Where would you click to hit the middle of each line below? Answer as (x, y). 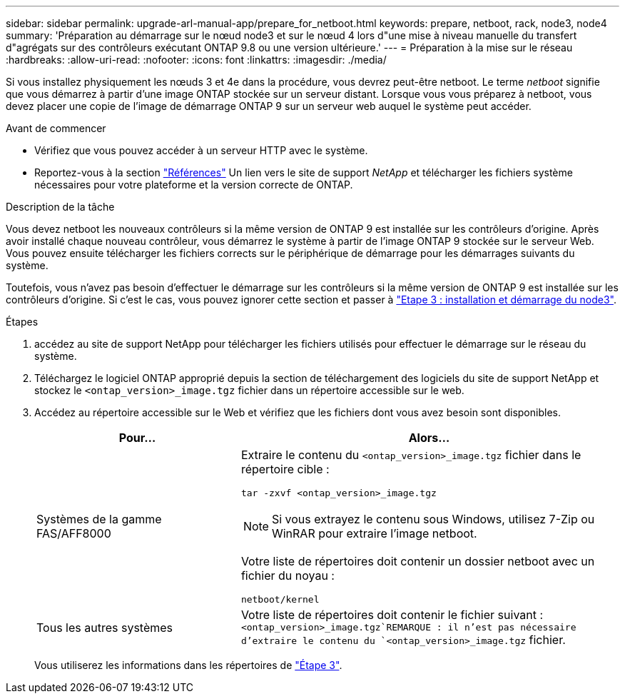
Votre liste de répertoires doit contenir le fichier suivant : (392, 615)
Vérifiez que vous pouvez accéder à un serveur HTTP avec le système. (201, 150)
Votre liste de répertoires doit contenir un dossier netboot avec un (418, 561)
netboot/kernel (280, 599)
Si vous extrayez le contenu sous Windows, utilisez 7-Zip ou (433, 519)
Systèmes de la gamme (99, 519)
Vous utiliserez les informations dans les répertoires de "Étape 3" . (188, 665)
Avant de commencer (56, 128)
